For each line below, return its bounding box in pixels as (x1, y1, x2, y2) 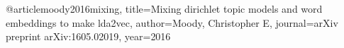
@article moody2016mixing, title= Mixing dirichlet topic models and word (6, 1, 323, 16)
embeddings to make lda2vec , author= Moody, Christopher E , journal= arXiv (6, 15, 338, 30)
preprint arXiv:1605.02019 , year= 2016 (6, 29, 171, 44)
